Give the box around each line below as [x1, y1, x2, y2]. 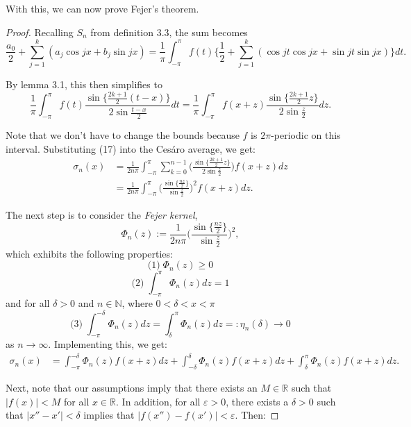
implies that [83, 408, 135, 422]
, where [121, 296, 153, 310]
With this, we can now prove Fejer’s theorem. [6, 1, 199, 15]
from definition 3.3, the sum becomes [90, 24, 248, 39]
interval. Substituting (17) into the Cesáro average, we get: [6, 141, 255, 156]
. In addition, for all [116, 394, 201, 408]
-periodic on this [271, 128, 341, 142]
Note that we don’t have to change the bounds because [6, 128, 240, 142]
